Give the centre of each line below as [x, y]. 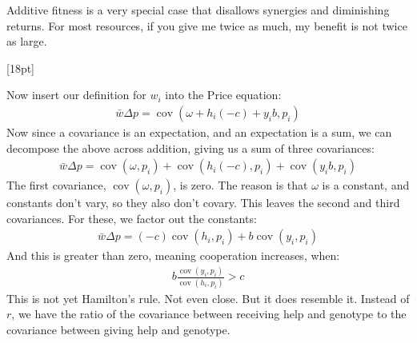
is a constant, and [366, 185]
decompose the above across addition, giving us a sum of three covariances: [190, 148]
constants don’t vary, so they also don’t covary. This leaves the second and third [203, 203]
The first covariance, [56, 185]
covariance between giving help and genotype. [118, 329]
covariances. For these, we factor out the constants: [132, 218]
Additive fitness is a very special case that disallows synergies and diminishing [198, 10]
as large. [27, 41]
